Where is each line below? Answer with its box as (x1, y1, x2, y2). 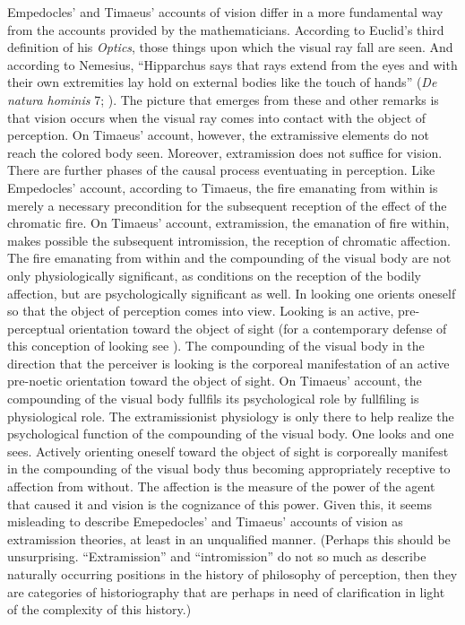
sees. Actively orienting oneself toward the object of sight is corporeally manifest (7, 441, 449, 460)
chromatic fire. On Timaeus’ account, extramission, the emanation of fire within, (7, 213, 450, 232)
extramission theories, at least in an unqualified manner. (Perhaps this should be (7, 529, 451, 548)
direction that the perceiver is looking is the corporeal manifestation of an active (7, 353, 450, 372)
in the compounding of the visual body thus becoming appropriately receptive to (7, 459, 451, 478)
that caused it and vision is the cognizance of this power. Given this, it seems (7, 494, 432, 513)
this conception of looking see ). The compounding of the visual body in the (7, 336, 425, 355)
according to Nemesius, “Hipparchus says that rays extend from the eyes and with (7, 55, 458, 74)
